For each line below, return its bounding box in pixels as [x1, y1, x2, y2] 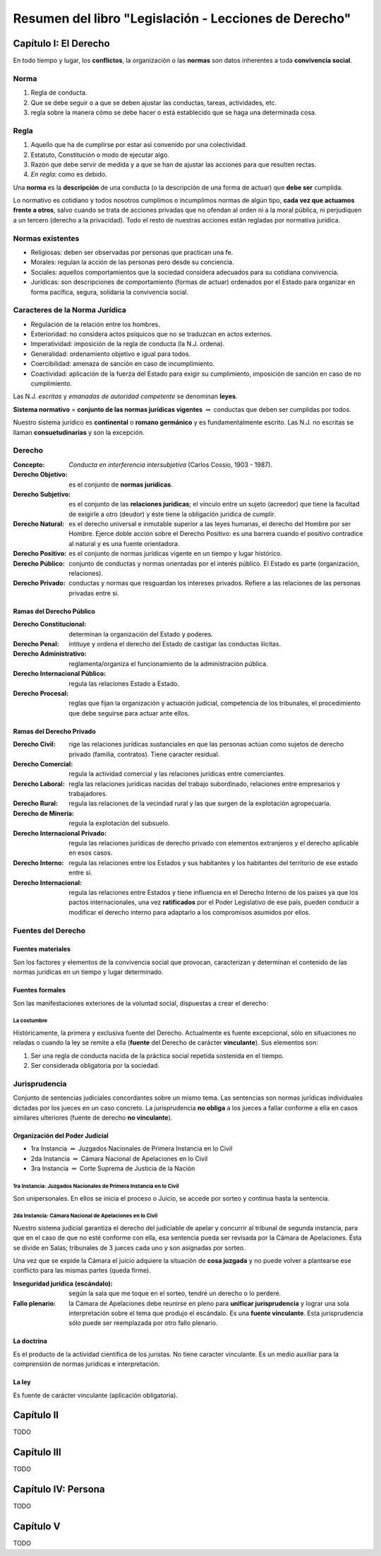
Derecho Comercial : [13, 759, 73, 768]
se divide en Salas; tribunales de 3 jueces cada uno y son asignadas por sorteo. [13, 1243, 246, 1252]
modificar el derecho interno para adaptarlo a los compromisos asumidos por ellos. [68, 908, 310, 916]
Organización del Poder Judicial [13, 1131, 109, 1140]
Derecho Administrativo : [13, 650, 87, 658]
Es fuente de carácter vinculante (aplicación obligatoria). [13, 1391, 178, 1399]
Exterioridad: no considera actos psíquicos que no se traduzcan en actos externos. [30, 330, 272, 338]
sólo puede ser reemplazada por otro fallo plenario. [68, 1319, 218, 1327]
